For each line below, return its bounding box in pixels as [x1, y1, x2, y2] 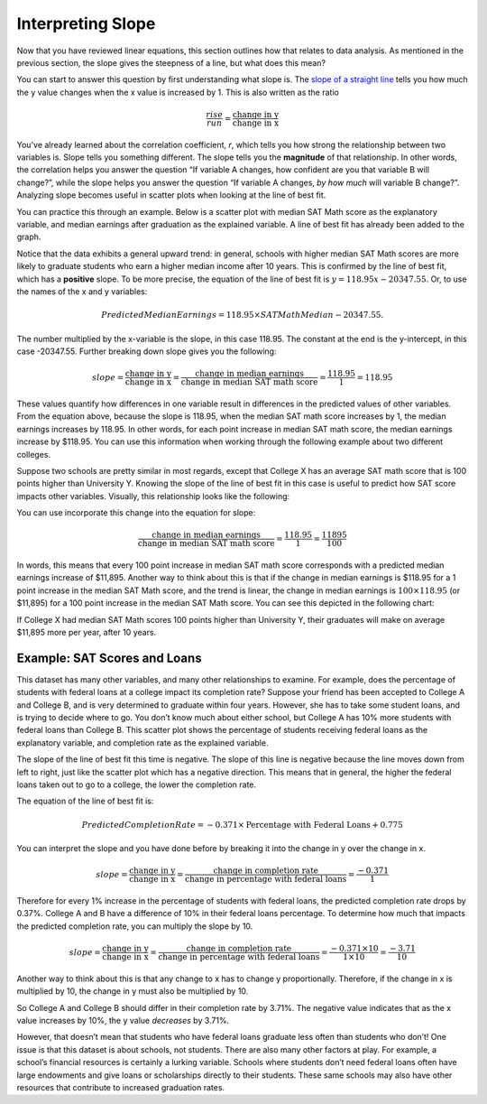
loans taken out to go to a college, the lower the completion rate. [16, 779, 257, 790]
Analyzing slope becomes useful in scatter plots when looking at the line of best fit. [16, 190, 326, 200]
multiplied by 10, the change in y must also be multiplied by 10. [16, 986, 249, 997]
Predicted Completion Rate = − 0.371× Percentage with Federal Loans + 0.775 [81, 820, 403, 830]
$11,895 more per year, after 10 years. [16, 627, 157, 638]
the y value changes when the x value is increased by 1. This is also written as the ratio [16, 87, 340, 97]
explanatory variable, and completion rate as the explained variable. [16, 737, 269, 748]
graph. [16, 231, 41, 243]
